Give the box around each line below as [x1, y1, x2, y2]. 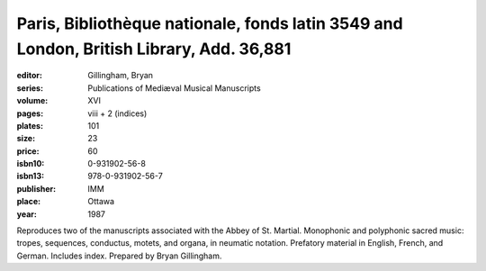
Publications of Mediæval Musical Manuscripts [87, 82, 261, 94]
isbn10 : [16, 158, 45, 169]
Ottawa [87, 196, 115, 207]
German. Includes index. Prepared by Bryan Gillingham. [16, 250, 222, 261]
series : [16, 82, 44, 94]
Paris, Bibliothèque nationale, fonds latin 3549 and [16, 14, 404, 33]
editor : [16, 70, 42, 81]
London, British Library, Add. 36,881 [16, 39, 292, 59]
